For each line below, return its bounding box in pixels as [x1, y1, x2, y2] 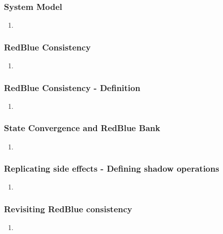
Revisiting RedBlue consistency [4, 202, 133, 215]
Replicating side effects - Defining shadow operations [4, 162, 220, 175]
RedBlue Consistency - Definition [4, 81, 140, 94]
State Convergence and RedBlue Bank [4, 122, 160, 134]
